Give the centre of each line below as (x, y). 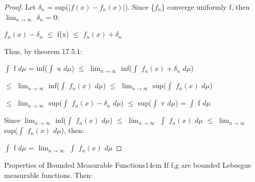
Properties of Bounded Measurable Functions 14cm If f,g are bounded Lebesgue (128, 165)
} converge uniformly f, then (205, 7)
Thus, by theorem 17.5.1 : (43, 51)
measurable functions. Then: (49, 175)
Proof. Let (20, 7)
